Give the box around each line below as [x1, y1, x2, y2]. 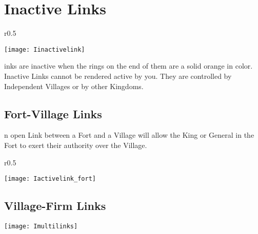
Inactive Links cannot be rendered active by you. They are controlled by [4, 70, 232, 81]
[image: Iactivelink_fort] [4, 175, 96, 183]
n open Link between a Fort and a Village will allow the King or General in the [4, 130, 254, 140]
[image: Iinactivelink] [4, 46, 85, 53]
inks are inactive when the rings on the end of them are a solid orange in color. [4, 60, 253, 71]
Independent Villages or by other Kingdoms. [4, 80, 144, 91]
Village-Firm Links [4, 198, 106, 214]
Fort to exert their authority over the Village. [4, 139, 147, 150]
